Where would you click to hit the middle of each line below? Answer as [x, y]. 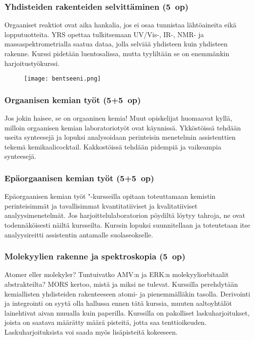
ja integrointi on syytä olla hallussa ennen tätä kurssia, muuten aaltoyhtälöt [118, 303]
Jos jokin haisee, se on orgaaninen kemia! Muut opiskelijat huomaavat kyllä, [118, 118]
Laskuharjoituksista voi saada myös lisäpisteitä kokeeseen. [91, 332]
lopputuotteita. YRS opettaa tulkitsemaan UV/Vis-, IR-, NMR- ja [104, 34]
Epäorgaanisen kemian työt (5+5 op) [79, 178]
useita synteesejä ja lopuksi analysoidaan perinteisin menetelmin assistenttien [120, 137]
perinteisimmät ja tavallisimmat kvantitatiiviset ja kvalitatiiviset [101, 205]
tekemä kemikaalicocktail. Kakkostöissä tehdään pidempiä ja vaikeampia [113, 146]
